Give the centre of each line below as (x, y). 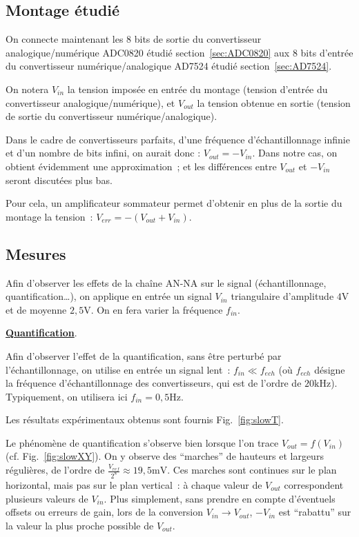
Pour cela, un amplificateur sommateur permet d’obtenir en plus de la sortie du (174, 203)
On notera (27, 89)
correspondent (314, 484)
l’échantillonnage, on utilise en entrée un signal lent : (118, 369)
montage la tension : (49, 216)
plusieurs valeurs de (47, 498)
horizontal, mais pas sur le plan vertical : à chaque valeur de (134, 484)
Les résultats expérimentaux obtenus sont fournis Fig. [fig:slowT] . (145, 419)
